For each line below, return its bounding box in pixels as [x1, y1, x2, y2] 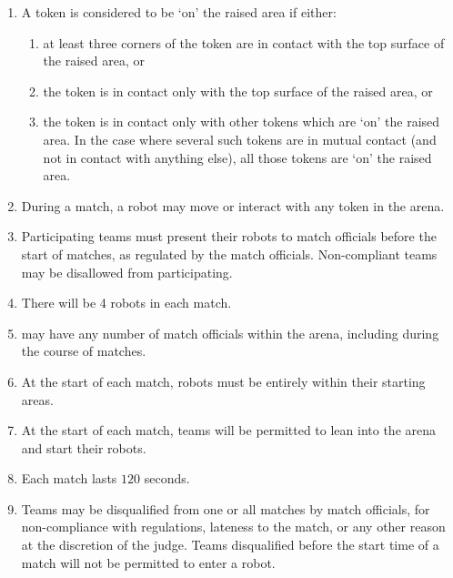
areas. [21, 390, 54, 409]
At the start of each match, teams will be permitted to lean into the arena [21, 421, 437, 440]
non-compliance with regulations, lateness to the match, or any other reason [21, 517, 446, 536]
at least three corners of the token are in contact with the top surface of [43, 33, 445, 52]
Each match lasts [21, 469, 117, 488]
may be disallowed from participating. [21, 262, 233, 281]
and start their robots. [21, 438, 146, 457]
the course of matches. [21, 341, 146, 360]
